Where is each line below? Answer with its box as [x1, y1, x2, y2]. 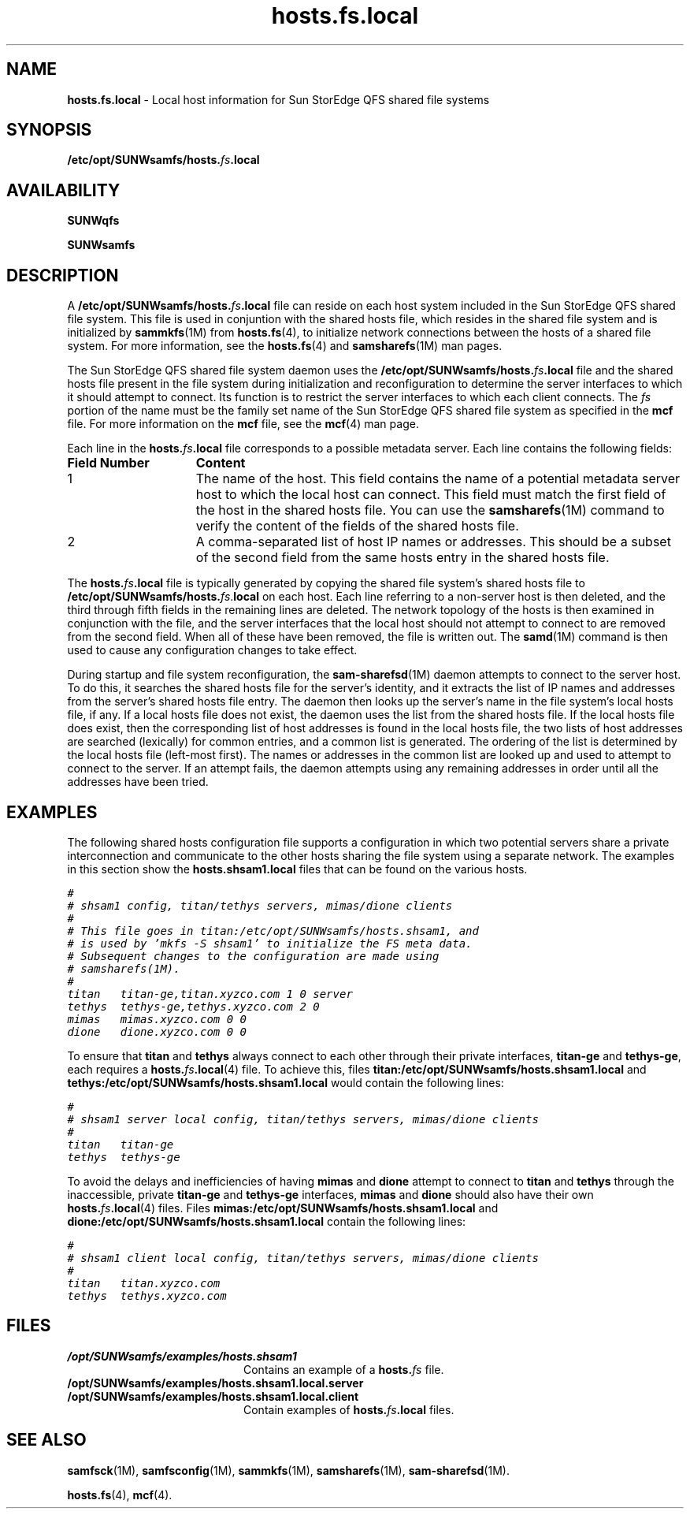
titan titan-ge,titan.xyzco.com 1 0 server [67, 987, 353, 1000]
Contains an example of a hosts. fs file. [243, 1362, 444, 1376]
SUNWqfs [67, 214, 120, 228]
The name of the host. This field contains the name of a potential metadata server [195, 471, 681, 487]
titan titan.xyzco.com [67, 1276, 221, 1290]
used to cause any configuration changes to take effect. [67, 643, 358, 657]
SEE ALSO [6, 1430, 87, 1450]
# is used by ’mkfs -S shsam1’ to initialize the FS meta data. [67, 936, 473, 950]
